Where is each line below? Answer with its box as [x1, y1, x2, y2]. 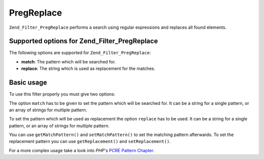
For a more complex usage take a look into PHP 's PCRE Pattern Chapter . [9, 147, 155, 153]
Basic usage [9, 79, 47, 87]
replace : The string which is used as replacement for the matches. [21, 66, 155, 72]
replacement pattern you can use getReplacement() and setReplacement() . [9, 139, 171, 144]
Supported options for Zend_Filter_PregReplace [9, 37, 158, 45]
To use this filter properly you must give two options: [9, 91, 115, 97]
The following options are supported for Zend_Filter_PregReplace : [9, 50, 151, 56]
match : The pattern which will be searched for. [21, 59, 116, 64]
